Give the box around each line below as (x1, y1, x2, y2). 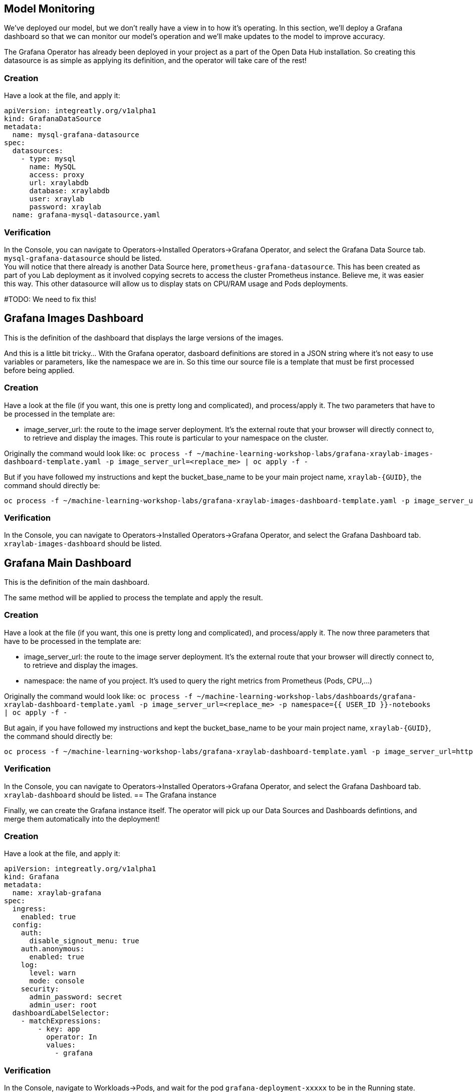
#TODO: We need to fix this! (4, 294, 96, 303)
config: (12, 921, 42, 929)
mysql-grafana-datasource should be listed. (4, 253, 162, 262)
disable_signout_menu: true (29, 937, 139, 945)
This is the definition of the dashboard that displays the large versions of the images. (4, 333, 284, 342)
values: (46, 1041, 76, 1049)
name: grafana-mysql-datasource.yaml (12, 211, 160, 219)
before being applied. (4, 366, 75, 375)
